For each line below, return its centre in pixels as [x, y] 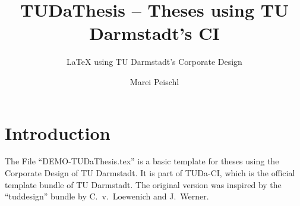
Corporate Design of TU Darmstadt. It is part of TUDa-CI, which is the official [150, 173]
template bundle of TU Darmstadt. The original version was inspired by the [143, 184]
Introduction [58, 132]
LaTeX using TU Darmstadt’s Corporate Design [154, 62]
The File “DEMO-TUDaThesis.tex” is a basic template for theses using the [142, 161]
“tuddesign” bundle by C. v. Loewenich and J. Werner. [107, 196]
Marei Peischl [154, 81]
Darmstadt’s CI [154, 33]
